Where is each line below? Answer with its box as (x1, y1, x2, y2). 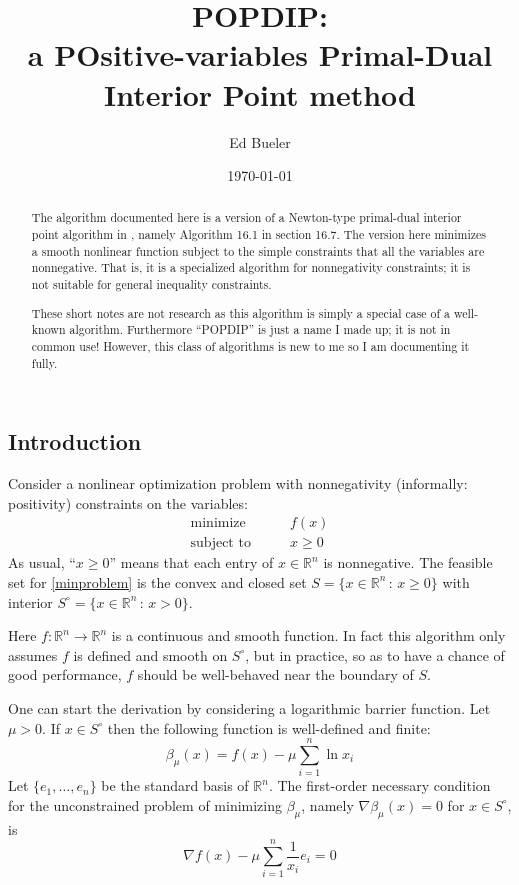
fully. (31, 354, 58, 371)
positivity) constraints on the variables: (8, 492, 248, 513)
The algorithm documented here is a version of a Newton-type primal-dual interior (31, 209, 462, 226)
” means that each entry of (109, 552, 274, 573)
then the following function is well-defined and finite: (107, 717, 431, 738)
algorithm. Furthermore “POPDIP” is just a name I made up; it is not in (69, 321, 451, 338)
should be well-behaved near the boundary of (137, 664, 414, 685)
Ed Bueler (229, 131, 291, 152)
